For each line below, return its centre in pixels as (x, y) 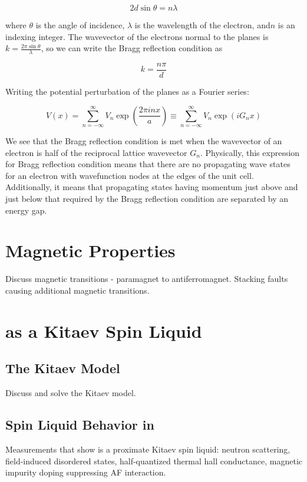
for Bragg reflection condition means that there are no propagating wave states (148, 164)
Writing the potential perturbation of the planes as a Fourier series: (127, 92)
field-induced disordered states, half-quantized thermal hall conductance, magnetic (154, 461)
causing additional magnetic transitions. (77, 290)
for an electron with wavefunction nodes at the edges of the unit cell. (130, 175)
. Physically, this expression (250, 152)
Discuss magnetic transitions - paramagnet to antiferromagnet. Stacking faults (147, 279)
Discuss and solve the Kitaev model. (71, 393)
